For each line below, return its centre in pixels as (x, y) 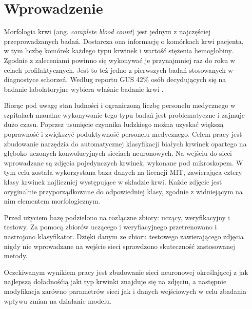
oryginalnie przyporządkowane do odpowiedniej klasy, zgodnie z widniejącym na (123, 191)
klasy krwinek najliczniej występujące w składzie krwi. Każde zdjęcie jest (113, 182)
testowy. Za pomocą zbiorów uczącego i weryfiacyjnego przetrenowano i (110, 227)
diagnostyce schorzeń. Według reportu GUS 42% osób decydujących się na (115, 79)
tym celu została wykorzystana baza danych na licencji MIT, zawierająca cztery (123, 172)
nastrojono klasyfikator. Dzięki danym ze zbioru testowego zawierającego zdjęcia (124, 236)
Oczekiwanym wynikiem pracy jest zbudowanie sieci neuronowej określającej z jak (126, 272)
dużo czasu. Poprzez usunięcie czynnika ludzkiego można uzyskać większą (114, 124)
